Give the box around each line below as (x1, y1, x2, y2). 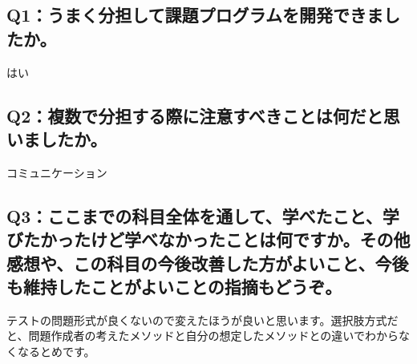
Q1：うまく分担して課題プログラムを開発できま (6, 2, 383, 27)
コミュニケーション (6, 164, 107, 180)
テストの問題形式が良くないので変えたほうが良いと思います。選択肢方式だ (6, 311, 399, 328)
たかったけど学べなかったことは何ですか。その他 (22, 227, 411, 252)
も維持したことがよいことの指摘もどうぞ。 (6, 273, 342, 298)
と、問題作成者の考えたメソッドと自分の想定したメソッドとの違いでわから (6, 327, 399, 344)
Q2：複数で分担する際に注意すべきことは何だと (6, 103, 383, 127)
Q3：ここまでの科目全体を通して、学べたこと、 (6, 203, 383, 228)
